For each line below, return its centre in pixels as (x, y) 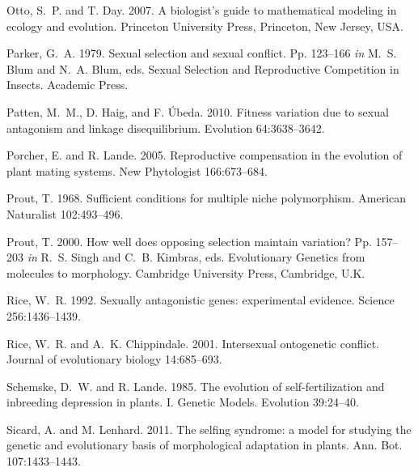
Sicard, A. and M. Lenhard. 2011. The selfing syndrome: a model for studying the (209, 429)
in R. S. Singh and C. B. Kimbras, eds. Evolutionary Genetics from (196, 257)
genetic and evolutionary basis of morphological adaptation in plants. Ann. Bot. (205, 445)
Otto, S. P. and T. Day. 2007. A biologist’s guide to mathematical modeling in (202, 10)
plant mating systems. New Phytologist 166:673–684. (137, 170)
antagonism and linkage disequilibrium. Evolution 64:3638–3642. (166, 128)
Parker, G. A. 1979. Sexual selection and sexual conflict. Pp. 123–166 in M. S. (202, 53)
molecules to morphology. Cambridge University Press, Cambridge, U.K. (186, 272)
